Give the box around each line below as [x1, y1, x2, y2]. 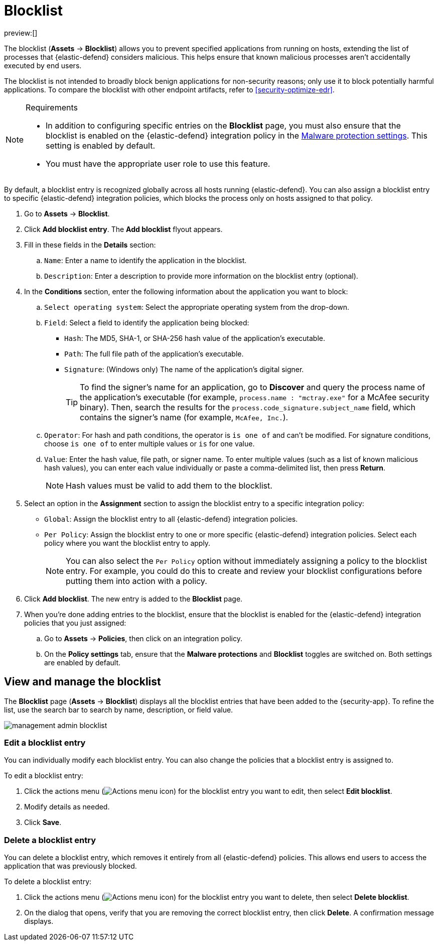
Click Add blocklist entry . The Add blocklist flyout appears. [24, 224, 223, 233]
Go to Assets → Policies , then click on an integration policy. [44, 634, 242, 643]
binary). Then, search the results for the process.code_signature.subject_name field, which [80, 402, 415, 412]
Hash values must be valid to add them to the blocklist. [66, 480, 272, 491]
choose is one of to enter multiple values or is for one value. [44, 439, 255, 448]
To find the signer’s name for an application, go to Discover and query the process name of [80, 382, 425, 392]
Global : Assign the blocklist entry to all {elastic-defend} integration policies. [44, 514, 298, 523]
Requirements [26, 102, 78, 112]
